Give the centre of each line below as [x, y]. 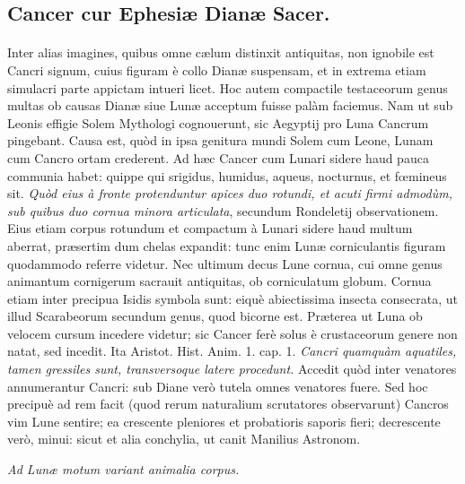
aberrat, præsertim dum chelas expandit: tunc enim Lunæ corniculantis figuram [227, 245]
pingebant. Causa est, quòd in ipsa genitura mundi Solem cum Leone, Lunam [220, 140]
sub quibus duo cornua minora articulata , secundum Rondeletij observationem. [223, 210]
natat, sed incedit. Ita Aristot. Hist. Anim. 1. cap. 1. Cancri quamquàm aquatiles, [232, 351]
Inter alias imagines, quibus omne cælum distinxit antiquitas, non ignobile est [221, 52]
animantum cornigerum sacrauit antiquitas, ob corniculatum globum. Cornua [219, 281]
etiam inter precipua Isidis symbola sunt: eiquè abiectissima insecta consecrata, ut [232, 298]
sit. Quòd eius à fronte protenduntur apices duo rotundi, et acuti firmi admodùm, [230, 193]
